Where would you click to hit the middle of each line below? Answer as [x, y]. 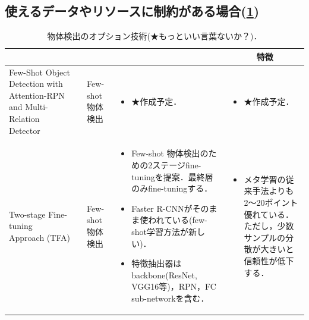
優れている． [269, 214]
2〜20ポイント [271, 203]
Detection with [36, 84]
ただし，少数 [269, 226]
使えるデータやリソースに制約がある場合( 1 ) [132, 11]
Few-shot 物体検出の [170, 153]
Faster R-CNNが [162, 208]
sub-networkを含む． [170, 298]
